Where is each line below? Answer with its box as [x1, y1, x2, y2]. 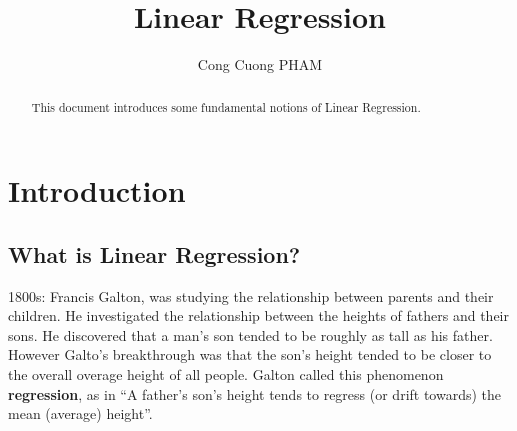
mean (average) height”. [8, 403, 153, 424]
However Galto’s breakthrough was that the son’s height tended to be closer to [8, 344, 492, 365]
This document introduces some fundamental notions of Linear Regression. [31, 98, 421, 115]
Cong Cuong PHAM [197, 54, 323, 75]
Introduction [8, 170, 186, 211]
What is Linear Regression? [8, 238, 301, 269]
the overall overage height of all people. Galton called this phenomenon [8, 363, 444, 384]
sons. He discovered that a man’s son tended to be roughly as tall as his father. [8, 324, 493, 345]
